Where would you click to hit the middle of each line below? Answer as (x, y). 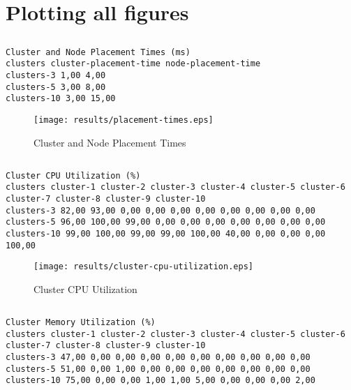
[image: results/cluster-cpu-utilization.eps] (143, 267)
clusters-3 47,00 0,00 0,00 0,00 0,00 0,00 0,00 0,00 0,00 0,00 (158, 357)
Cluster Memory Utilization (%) (81, 322)
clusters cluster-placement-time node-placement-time (133, 64)
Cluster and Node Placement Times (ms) (98, 52)
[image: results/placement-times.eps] (124, 120)
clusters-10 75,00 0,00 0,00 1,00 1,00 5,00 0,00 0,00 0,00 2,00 (160, 381)
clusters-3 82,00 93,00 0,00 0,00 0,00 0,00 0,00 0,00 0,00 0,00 (160, 210)
